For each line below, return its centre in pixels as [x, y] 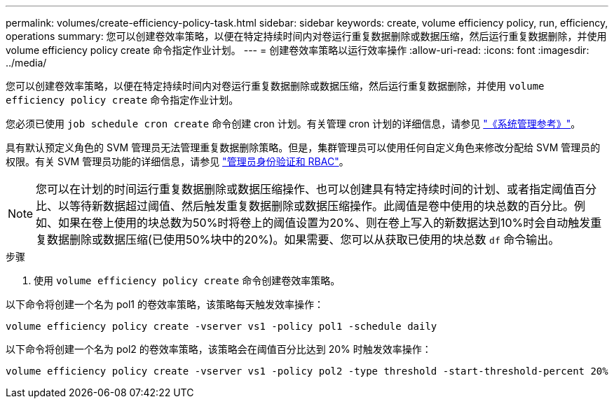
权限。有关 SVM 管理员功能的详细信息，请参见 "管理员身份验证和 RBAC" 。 [177, 161]
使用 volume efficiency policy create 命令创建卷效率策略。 [187, 280]
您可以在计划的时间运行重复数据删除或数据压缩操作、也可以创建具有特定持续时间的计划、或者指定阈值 [305, 189]
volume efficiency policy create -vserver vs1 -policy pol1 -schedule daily [221, 326]
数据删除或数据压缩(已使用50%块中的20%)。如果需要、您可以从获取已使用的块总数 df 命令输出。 [303, 239]
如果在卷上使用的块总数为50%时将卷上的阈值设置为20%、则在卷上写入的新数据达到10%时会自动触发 [325, 223]
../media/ [26, 63]
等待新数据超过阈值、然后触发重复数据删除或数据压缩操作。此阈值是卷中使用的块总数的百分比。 [322, 206]
